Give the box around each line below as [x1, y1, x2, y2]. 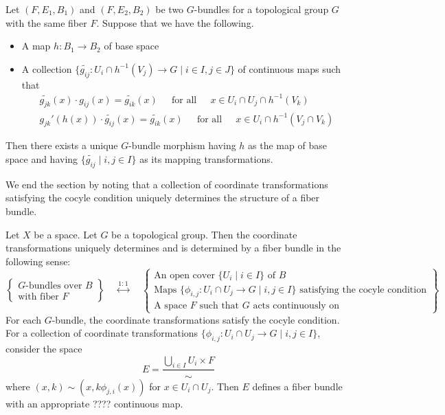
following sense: [5, 254, 71, 268]
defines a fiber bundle [252, 379, 343, 393]
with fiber [18, 292, 59, 302]
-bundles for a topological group [194, 2, 329, 16]
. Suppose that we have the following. [96, 15, 254, 30]
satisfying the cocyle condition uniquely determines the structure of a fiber [5, 190, 320, 205]
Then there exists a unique [5, 138, 118, 153]
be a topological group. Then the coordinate [111, 227, 297, 241]
